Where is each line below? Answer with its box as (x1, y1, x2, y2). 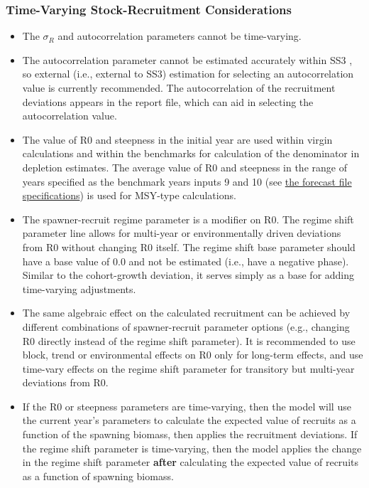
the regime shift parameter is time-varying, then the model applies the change (22, 440, 362, 455)
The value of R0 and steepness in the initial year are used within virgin (22, 132, 333, 147)
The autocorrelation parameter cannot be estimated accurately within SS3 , (22, 52, 353, 67)
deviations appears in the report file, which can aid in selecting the (22, 94, 314, 109)
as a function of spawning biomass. (22, 468, 174, 483)
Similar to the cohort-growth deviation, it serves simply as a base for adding (22, 267, 355, 282)
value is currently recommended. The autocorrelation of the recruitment (22, 80, 336, 95)
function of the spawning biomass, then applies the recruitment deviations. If (22, 427, 358, 442)
